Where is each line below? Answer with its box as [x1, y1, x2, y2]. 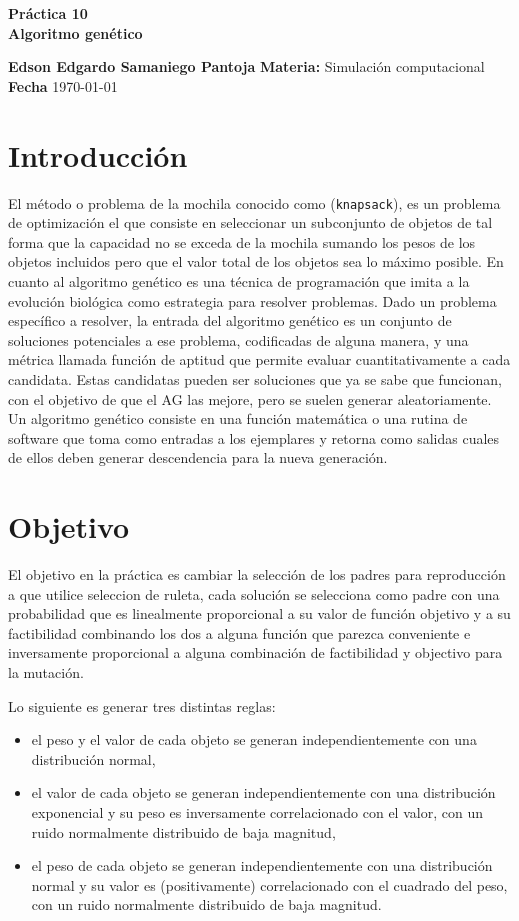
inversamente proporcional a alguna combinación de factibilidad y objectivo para [8, 642, 503, 663]
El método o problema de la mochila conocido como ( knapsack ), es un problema [8, 192, 501, 213]
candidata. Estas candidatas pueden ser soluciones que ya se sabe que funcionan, [8, 368, 502, 389]
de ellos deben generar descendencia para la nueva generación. [8, 447, 388, 468]
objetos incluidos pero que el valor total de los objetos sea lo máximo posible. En [8, 251, 504, 272]
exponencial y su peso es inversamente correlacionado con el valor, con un [31, 801, 483, 822]
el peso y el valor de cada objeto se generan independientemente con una [31, 729, 477, 750]
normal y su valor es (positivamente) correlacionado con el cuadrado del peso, [31, 874, 508, 895]
